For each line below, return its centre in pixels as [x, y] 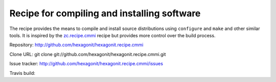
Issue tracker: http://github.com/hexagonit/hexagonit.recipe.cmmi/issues [86, 64]
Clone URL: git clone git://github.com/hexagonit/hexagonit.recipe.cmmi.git [88, 54]
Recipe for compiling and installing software [105, 13]
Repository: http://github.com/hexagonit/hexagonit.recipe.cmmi [76, 45]
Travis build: [22, 73]
